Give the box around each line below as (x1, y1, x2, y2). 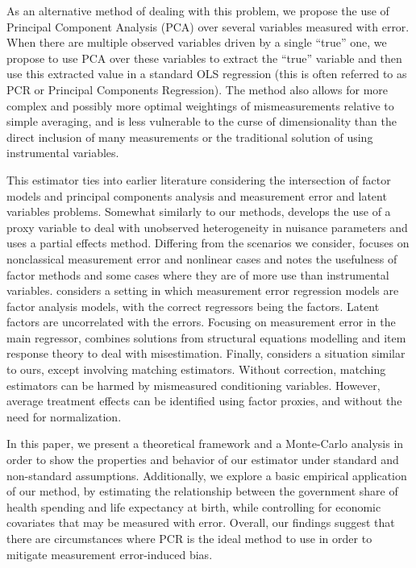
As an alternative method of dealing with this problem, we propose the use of (6, 2, 389, 19)
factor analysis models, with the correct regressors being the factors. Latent (6, 297, 380, 314)
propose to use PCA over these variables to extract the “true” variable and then (6, 49, 402, 66)
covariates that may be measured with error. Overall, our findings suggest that (6, 514, 395, 531)
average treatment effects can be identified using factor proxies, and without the (6, 392, 402, 409)
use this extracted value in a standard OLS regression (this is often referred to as (6, 65, 407, 82)
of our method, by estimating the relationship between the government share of (6, 483, 398, 500)
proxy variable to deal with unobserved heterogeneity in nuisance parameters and (6, 218, 408, 235)
